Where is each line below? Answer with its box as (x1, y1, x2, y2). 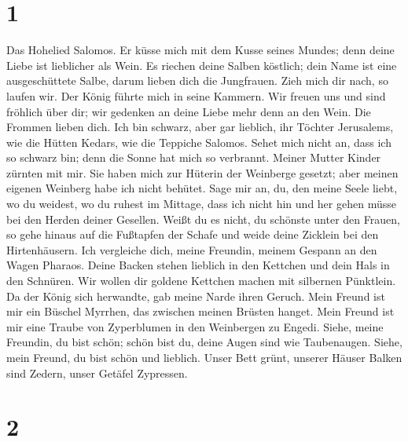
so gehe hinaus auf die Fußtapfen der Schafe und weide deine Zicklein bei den (6, 226, 379, 243)
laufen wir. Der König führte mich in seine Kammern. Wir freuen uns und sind (6, 87, 386, 104)
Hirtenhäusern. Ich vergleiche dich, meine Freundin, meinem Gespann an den (6, 241, 377, 258)
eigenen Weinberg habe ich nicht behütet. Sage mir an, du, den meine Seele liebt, (6, 180, 398, 196)
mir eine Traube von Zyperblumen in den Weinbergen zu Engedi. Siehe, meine (6, 318, 384, 334)
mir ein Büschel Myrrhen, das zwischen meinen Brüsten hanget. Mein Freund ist (6, 303, 395, 320)
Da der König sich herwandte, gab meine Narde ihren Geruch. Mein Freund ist (6, 287, 385, 304)
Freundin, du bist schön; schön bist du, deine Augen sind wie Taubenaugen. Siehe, (6, 334, 402, 350)
